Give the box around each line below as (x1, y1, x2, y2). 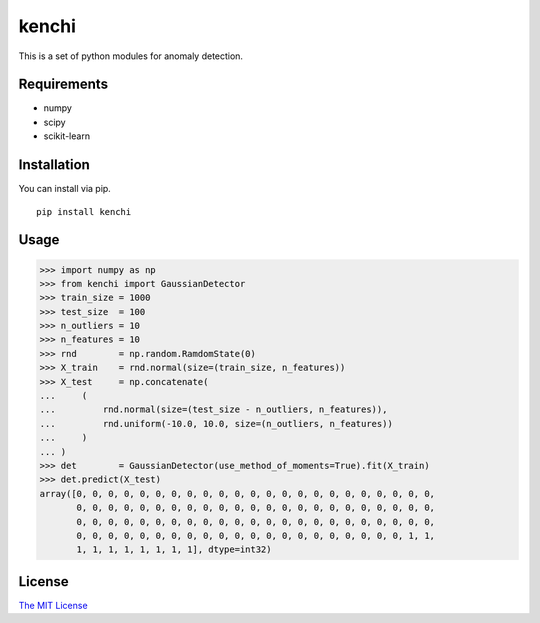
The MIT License (18, 599, 89, 611)
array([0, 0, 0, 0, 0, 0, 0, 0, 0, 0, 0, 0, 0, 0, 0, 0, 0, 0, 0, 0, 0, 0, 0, (39, 488, 435, 499)
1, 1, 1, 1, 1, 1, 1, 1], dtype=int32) (76, 544, 272, 555)
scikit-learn (43, 130, 90, 142)
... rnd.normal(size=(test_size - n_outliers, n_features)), (39, 404, 388, 415)
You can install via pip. (18, 183, 112, 195)
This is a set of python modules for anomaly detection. (18, 50, 244, 62)
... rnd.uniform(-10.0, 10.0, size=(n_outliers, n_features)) (39, 418, 394, 429)
